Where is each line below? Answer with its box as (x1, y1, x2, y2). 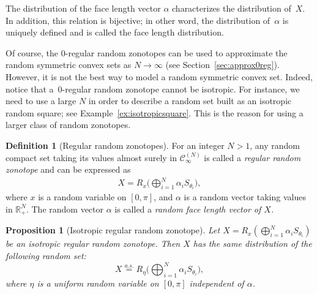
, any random (250, 138, 300, 151)
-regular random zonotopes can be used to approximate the (65, 46, 288, 59)
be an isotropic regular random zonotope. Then (6, 237, 181, 250)
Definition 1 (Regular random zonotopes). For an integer (6, 138, 225, 151)
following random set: (6, 249, 86, 262)
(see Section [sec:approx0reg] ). (165, 58, 280, 71)
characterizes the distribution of (172, 2, 291, 14)
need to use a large (6, 94, 76, 107)
